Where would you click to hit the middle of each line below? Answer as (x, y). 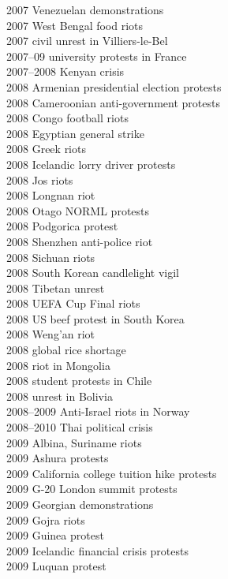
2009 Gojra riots (46, 519)
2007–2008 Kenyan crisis (65, 71)
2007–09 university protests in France (97, 56)
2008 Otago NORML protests (78, 210)
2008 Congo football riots (67, 118)
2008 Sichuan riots (51, 257)
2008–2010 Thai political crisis (80, 427)
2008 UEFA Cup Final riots (73, 303)
